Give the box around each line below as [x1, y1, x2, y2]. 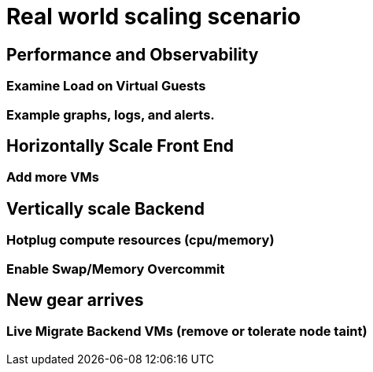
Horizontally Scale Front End [6, 135, 234, 156]
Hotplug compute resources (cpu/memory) [6, 232, 275, 249]
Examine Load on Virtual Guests [6, 78, 206, 94]
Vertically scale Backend [6, 198, 205, 219]
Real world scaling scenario [6, 3, 301, 30]
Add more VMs [6, 169, 99, 186]
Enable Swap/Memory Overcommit [6, 260, 225, 277]
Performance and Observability [6, 44, 259, 64]
